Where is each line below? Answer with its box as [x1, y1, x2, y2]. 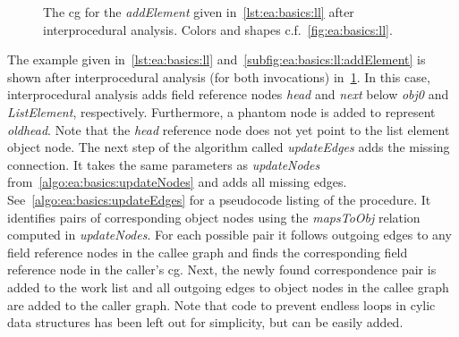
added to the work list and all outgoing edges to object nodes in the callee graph [7, 277, 449, 296]
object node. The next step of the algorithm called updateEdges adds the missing [7, 138, 450, 156]
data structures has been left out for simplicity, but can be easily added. [7, 313, 404, 332]
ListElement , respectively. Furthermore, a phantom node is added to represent [7, 102, 436, 121]
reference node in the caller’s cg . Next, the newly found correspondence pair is [7, 260, 437, 279]
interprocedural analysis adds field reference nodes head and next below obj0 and [7, 85, 449, 104]
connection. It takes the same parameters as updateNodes [7, 155, 320, 173]
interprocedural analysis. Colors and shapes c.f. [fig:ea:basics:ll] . [43, 20, 393, 38]
